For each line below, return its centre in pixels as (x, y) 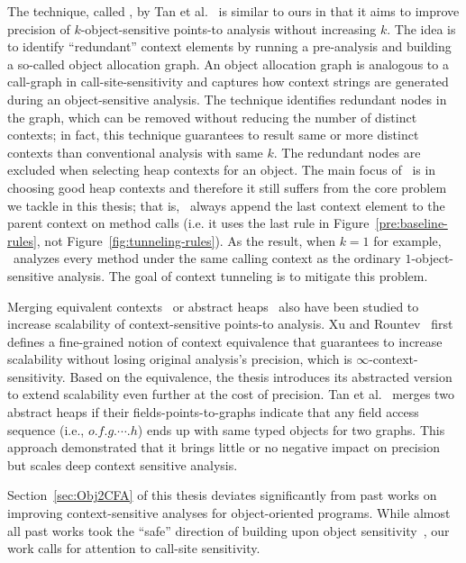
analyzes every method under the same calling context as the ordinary (207, 258)
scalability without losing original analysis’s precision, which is (180, 359)
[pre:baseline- (411, 223)
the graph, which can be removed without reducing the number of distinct (212, 117)
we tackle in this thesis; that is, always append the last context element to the (226, 205)
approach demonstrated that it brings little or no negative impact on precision (224, 447)
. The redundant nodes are (347, 152)
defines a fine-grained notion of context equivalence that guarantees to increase (225, 341)
